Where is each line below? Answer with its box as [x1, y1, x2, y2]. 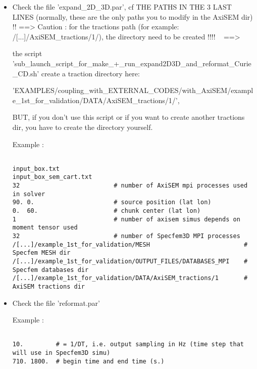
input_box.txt [12, 165, 60, 172]
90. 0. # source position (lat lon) [12, 199, 212, 206]
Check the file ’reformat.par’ [12, 297, 100, 308]
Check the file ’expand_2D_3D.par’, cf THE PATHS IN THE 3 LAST [12, 2, 232, 12]
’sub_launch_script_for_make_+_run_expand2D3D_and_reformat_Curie [12, 58, 251, 68]
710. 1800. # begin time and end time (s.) [12, 357, 165, 365]
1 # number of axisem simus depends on [12, 215, 240, 223]
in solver [12, 190, 45, 198]
